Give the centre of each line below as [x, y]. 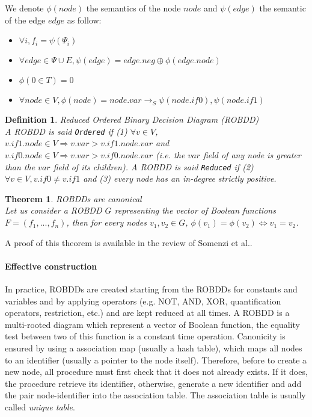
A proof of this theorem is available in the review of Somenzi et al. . [129, 242]
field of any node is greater [252, 155]
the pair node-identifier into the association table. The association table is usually [155, 395]
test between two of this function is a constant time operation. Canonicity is [145, 336]
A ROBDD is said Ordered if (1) [66, 131]
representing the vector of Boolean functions [195, 210]
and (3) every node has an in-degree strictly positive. [180, 178]
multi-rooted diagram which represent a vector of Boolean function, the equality [152, 324]
